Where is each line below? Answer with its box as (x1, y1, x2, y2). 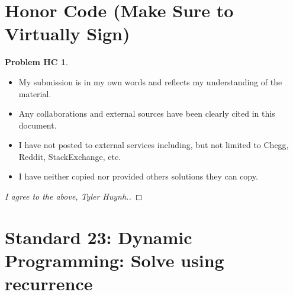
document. (18, 118, 57, 131)
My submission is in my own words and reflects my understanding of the (18, 75, 282, 88)
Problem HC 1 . (5, 56, 68, 68)
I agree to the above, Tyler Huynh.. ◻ (5, 190, 143, 203)
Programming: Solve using (5, 248, 224, 272)
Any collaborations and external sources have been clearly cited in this (18, 107, 275, 120)
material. (18, 87, 51, 100)
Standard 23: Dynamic (5, 225, 192, 249)
